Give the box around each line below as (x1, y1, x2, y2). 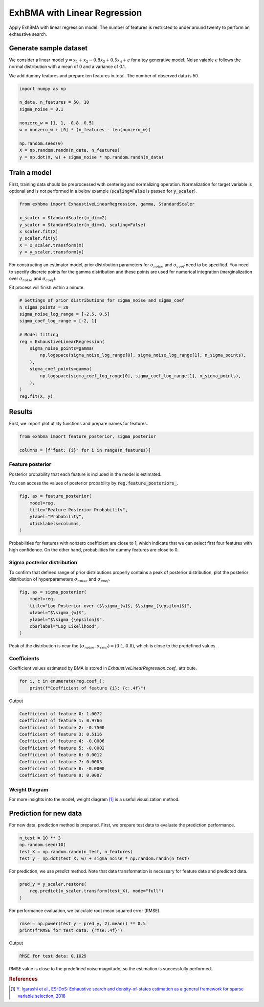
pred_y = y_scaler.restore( (19, 881, 87, 887)
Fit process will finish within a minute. (9, 284, 85, 291)
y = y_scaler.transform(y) (19, 250, 84, 255)
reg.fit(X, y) (19, 393, 53, 399)
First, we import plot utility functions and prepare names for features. (9, 421, 148, 427)
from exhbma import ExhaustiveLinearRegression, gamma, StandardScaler (19, 201, 195, 207)
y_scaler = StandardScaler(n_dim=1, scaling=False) (19, 222, 146, 228)
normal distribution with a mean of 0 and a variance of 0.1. (9, 64, 126, 69)
